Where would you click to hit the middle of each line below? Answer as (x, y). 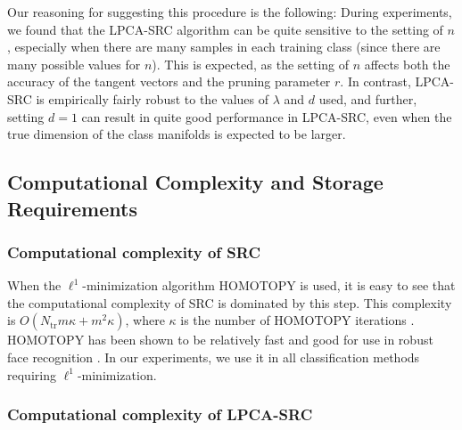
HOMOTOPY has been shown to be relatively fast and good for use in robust (220, 340)
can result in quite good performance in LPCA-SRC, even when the (267, 116)
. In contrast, (375, 81)
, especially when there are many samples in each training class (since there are (224, 47)
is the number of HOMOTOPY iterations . (297, 320)
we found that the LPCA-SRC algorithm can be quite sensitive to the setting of (225, 29)
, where (145, 320)
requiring (32, 374)
